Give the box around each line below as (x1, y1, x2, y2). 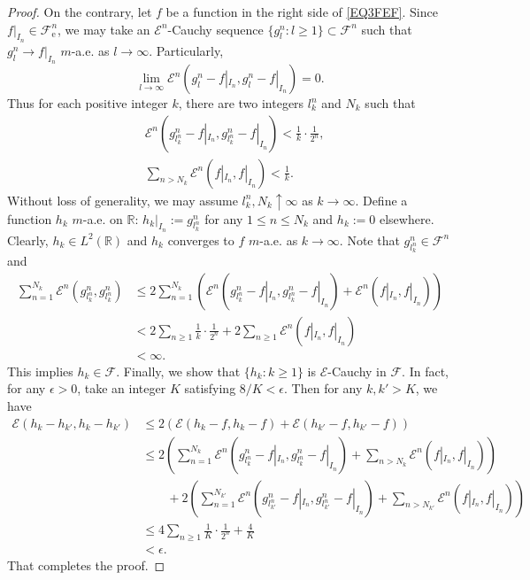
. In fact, (402, 361, 449, 380)
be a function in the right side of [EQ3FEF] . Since (165, 3, 438, 20)
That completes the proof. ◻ (7, 555, 165, 574)
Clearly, (7, 230, 49, 249)
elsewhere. (379, 209, 434, 228)
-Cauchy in (327, 361, 387, 380)
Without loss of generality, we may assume (7, 190, 238, 209)
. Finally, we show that (116, 361, 241, 380)
